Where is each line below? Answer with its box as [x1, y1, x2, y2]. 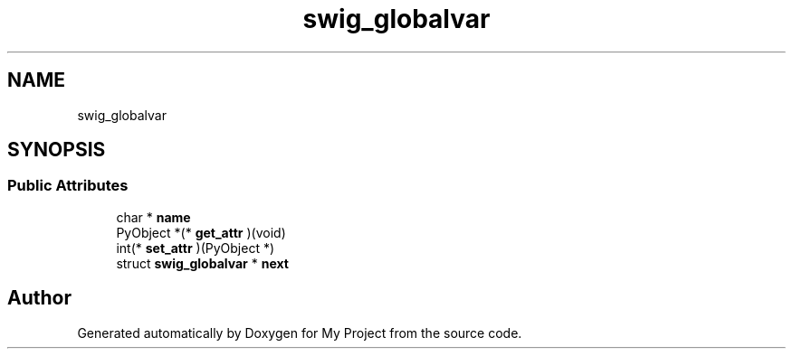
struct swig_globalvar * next [116, 255, 289, 271]
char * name [116, 209, 191, 225]
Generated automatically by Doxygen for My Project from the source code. [77, 324, 522, 341]
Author [7, 286, 72, 310]
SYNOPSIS [7, 138, 106, 162]
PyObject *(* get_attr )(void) [116, 224, 286, 240]
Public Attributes [7, 176, 129, 195]
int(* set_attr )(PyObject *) [116, 239, 275, 256]
